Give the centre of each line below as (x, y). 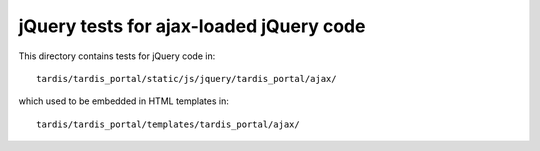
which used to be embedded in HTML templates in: (123, 101)
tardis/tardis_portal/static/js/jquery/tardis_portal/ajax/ (186, 78)
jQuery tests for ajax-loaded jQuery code (192, 26)
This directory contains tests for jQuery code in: (117, 56)
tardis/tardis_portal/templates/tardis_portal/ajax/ (168, 124)
